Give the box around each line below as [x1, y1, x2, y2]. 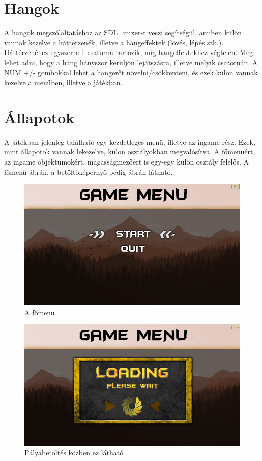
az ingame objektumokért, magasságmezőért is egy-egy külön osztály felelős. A [4, 156, 249, 167]
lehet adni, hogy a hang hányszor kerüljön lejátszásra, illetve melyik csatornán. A [4, 57, 258, 67]
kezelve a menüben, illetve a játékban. [4, 77, 123, 88]
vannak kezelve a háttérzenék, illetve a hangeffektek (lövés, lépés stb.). [4, 37, 224, 47]
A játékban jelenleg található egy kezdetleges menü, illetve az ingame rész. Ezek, [4, 136, 255, 147]
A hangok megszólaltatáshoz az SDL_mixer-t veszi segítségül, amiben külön [4, 27, 242, 38]
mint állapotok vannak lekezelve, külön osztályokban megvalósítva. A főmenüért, [4, 146, 255, 157]
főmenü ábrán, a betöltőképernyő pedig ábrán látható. [4, 166, 173, 177]
